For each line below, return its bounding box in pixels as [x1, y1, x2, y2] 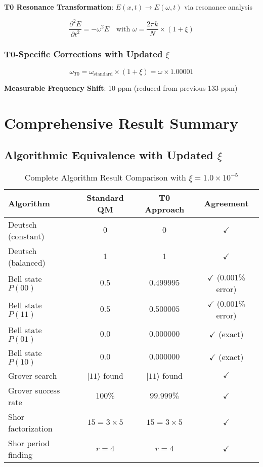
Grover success [8, 384, 60, 396]
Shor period [8, 437, 50, 449]
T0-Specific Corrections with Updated [4, 48, 163, 60]
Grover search [8, 369, 57, 381]
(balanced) [8, 256, 46, 268]
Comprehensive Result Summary [4, 112, 238, 133]
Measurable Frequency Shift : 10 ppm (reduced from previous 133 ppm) [4, 82, 238, 93]
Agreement [204, 197, 249, 209]
